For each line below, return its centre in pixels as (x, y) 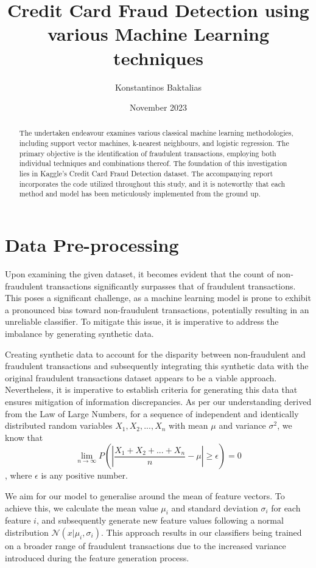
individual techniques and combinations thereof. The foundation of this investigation (153, 163)
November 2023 (158, 107)
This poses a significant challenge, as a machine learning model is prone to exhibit (158, 298)
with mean (188, 425)
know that (24, 437)
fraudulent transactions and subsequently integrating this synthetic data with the (157, 366)
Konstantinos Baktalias (158, 87)
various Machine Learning (158, 34)
